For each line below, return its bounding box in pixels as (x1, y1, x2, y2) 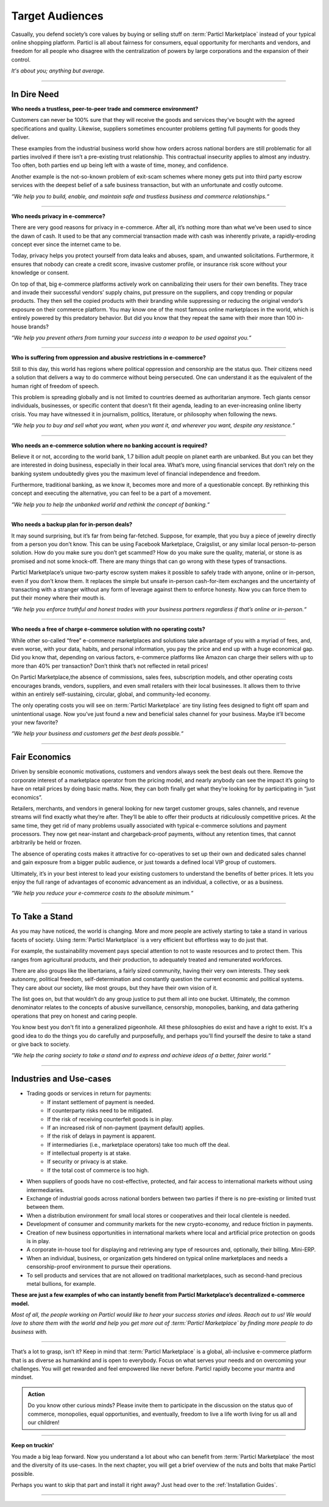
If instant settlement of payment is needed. (47, 1098, 155, 1105)
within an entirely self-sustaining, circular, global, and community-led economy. (11, 690, 211, 698)
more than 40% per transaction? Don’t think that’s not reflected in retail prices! (11, 662, 208, 670)
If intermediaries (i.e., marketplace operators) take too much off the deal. (47, 1141, 230, 1148)
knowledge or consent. (11, 269, 69, 277)
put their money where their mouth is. (11, 594, 106, 601)
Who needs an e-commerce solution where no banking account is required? (11, 442, 208, 449)
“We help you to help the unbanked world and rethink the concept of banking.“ (11, 500, 210, 508)
